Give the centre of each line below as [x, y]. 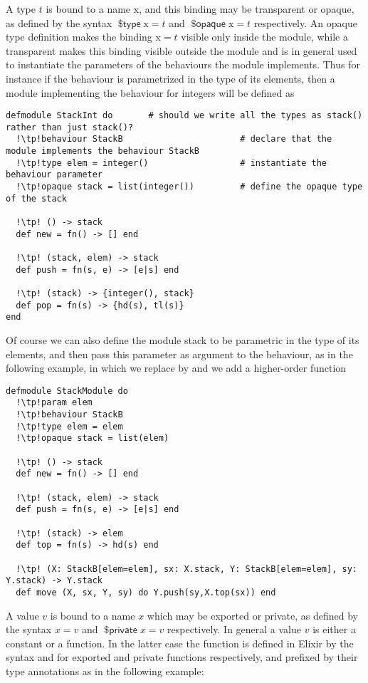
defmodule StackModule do [67, 391]
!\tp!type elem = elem [69, 426]
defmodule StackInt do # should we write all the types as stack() [184, 116]
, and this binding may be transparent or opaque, [247, 9]
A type [21, 9]
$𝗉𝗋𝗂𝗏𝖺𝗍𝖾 [121, 631]
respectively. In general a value [234, 629]
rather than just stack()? [69, 127]
